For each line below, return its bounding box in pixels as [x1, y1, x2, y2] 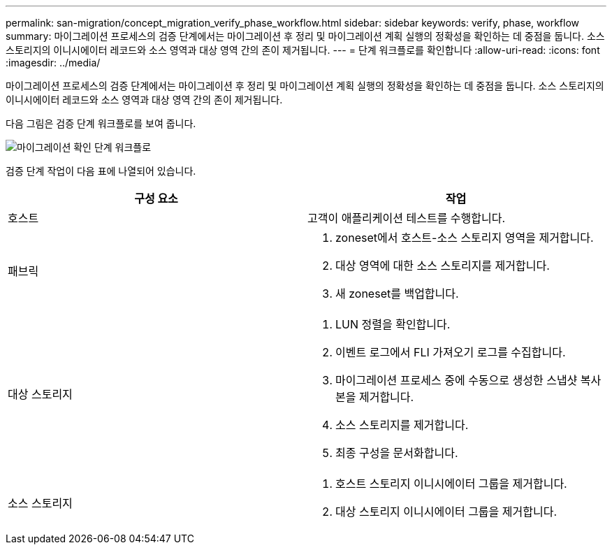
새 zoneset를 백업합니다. [335, 287, 459, 301]
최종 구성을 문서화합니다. [335, 446, 458, 460]
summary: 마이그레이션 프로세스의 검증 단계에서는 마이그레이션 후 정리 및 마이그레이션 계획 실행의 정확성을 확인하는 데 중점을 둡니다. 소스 [6, 30, 605, 42]
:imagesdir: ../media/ [6, 57, 101, 68]
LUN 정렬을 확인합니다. [335, 317, 451, 331]
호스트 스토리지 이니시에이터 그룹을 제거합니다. [335, 477, 567, 491]
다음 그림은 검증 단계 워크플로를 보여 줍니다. [6, 117, 196, 129]
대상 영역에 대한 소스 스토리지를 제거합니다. [335, 259, 550, 273]
